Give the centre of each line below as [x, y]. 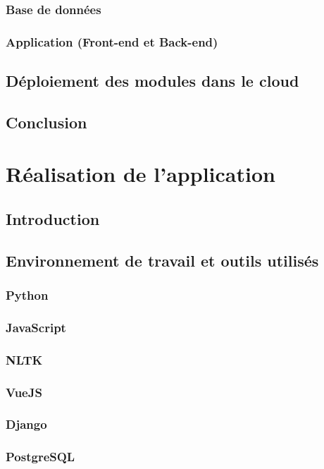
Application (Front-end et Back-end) [112, 41]
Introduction [53, 219]
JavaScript [36, 327]
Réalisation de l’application [141, 174]
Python [27, 295]
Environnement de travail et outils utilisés [162, 260]
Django [26, 424]
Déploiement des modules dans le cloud [152, 81]
